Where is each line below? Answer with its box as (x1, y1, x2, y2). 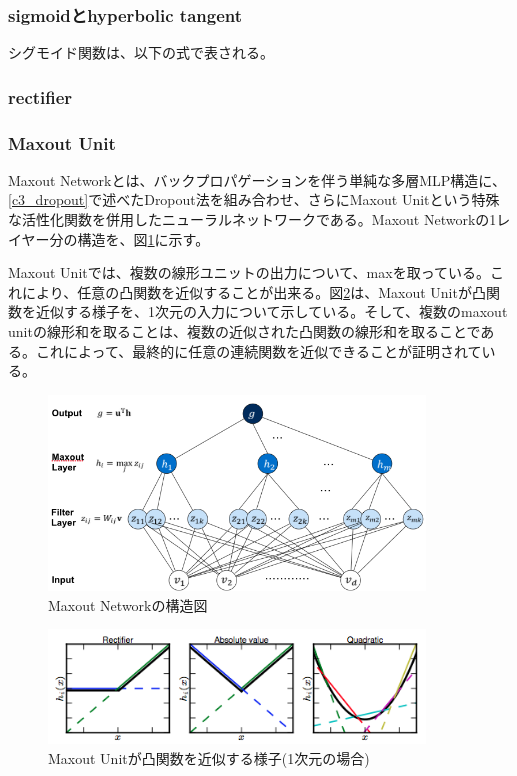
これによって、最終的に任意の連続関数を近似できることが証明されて (35, 340, 482, 361)
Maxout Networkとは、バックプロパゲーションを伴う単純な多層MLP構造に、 (8, 169, 506, 190)
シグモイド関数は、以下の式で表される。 (8, 42, 274, 63)
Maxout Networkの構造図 (48, 594, 208, 615)
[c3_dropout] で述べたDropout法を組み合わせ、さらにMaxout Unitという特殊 (8, 189, 500, 210)
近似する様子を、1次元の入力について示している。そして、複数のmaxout (35, 301, 508, 322)
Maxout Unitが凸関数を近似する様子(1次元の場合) (48, 747, 370, 768)
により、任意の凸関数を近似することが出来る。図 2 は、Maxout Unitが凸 (21, 281, 486, 302)
